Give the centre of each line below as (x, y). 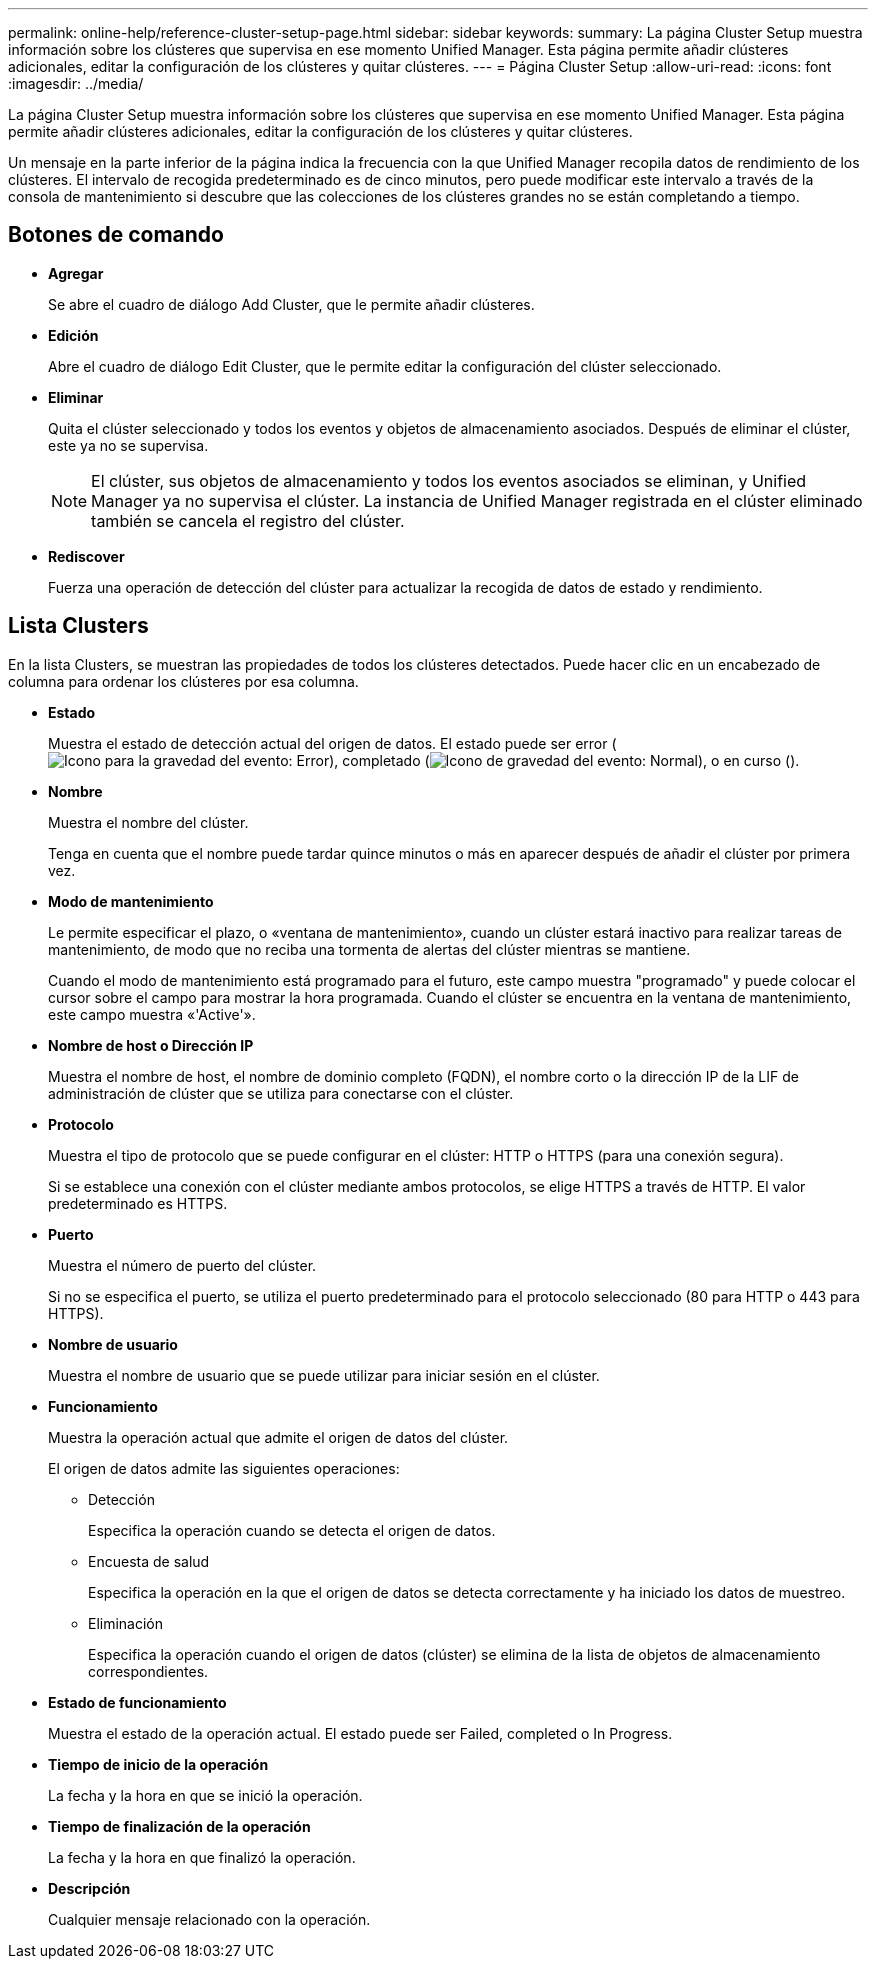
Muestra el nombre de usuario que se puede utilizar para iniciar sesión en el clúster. (324, 1375)
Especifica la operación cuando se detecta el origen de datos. (292, 1530)
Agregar (76, 273)
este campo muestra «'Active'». (152, 1014)
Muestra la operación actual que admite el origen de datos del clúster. (278, 1437)
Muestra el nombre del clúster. (148, 822)
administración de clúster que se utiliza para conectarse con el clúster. (281, 1093)
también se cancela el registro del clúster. (248, 520)
